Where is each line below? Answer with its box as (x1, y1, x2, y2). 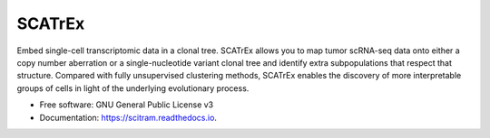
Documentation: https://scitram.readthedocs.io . (39, 112, 218, 123)
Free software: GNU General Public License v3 (39, 99, 214, 110)
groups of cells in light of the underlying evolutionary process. (16, 82, 250, 94)
